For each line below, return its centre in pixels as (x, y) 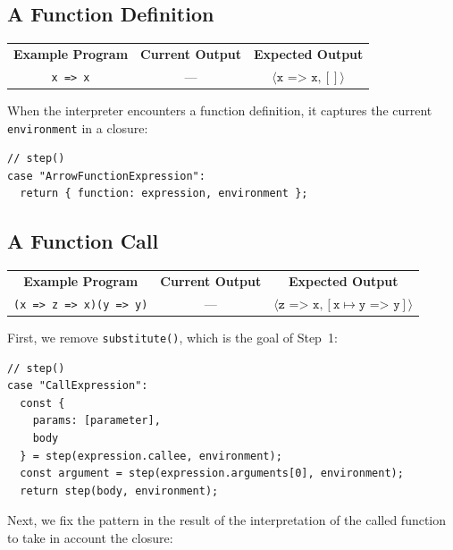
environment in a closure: (78, 127)
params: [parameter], (96, 421)
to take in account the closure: (90, 537)
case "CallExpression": (78, 386)
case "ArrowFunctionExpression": (106, 176)
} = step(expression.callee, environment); (151, 456)
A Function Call (83, 241)
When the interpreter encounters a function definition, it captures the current (220, 110)
